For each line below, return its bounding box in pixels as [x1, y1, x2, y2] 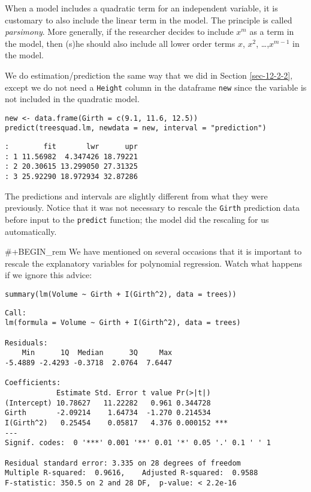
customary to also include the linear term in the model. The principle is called [5, 13, 292, 26]
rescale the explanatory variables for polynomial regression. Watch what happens [5, 257, 303, 269]
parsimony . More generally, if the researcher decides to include [5, 25, 234, 38]
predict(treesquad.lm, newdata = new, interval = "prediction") [5, 124, 267, 133]
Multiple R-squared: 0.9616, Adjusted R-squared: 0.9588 [5, 469, 258, 478]
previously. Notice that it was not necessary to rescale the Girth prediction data [5, 201, 300, 214]
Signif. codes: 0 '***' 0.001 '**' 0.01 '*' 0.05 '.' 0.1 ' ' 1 [5, 439, 271, 448]
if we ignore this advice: [5, 269, 92, 281]
